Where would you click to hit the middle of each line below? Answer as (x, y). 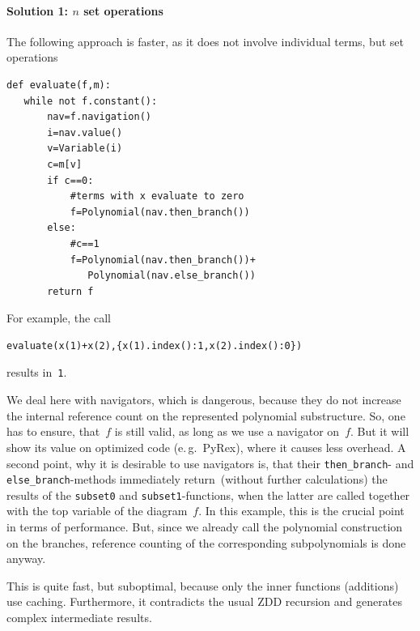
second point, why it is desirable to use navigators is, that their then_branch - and (210, 463)
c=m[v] (65, 164)
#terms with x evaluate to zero (157, 196)
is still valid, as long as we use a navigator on (227, 431)
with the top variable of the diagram (97, 511)
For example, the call (59, 318)
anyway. (26, 559)
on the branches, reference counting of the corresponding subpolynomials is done (206, 542)
